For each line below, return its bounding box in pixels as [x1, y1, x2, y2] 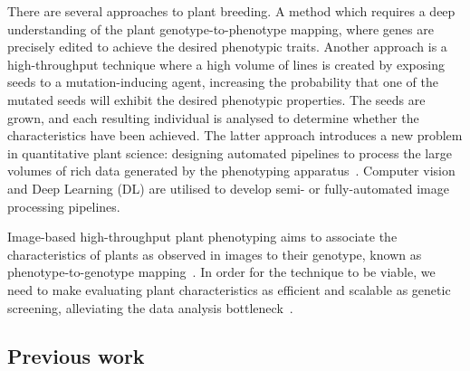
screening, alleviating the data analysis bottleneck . [7, 298, 293, 317]
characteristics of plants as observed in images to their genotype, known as [7, 244, 422, 263]
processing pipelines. [7, 196, 120, 215]
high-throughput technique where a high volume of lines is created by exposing [7, 54, 445, 73]
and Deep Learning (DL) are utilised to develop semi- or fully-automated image [7, 178, 449, 197]
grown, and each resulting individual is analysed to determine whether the [7, 108, 419, 127]
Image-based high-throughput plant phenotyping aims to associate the [7, 227, 398, 246]
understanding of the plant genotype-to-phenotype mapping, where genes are [7, 19, 434, 38]
